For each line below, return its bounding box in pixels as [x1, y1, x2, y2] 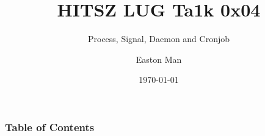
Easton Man [136, 52, 182, 65]
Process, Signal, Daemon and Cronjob [87, 32, 230, 45]
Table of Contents [5, 119, 95, 134]
